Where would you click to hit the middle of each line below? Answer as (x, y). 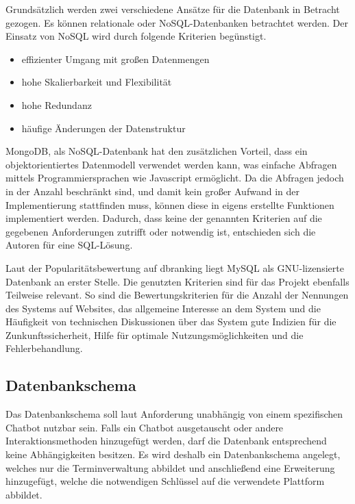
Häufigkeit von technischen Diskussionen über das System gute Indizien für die (171, 322)
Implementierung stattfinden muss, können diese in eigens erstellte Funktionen (170, 204)
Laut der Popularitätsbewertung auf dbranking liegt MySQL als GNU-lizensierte (175, 267)
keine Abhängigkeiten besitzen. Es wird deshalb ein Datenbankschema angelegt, (173, 454)
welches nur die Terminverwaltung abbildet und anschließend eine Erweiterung (170, 467)
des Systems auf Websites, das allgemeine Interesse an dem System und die (163, 308)
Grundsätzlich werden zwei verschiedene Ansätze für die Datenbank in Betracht (173, 9)
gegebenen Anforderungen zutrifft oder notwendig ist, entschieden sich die (161, 231)
